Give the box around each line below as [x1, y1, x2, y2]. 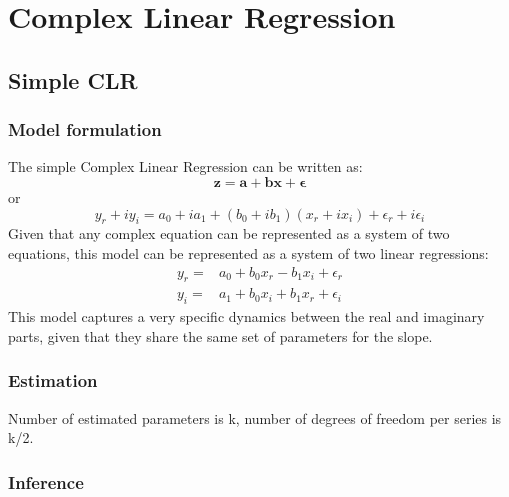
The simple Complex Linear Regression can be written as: [8, 156, 363, 177]
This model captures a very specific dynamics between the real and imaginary [8, 306, 485, 327]
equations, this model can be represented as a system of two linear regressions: [8, 242, 489, 263]
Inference [8, 469, 84, 494]
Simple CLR [8, 64, 138, 95]
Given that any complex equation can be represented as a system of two [8, 223, 450, 244]
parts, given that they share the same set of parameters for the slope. [8, 325, 433, 346]
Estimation [8, 368, 98, 393]
